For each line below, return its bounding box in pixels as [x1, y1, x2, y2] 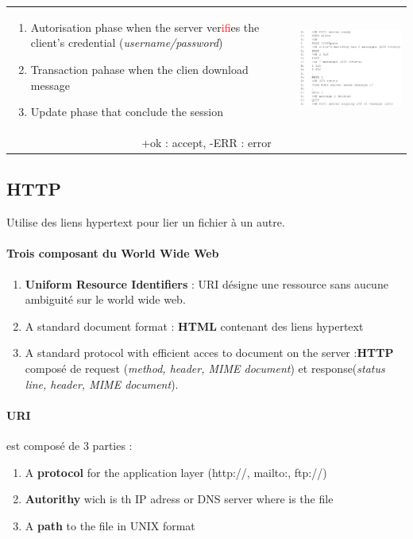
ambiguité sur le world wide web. [25, 291, 186, 308]
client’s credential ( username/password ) [30, 34, 223, 51]
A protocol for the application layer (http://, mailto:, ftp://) [25, 463, 327, 480]
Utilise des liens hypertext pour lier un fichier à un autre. [6, 214, 285, 231]
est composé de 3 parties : [6, 437, 133, 454]
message [30, 76, 70, 93]
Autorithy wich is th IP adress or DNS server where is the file [25, 491, 334, 507]
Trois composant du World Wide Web [6, 245, 219, 262]
